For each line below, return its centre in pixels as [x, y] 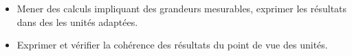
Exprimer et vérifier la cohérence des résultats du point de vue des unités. [172, 45]
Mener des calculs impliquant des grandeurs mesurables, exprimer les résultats [182, 8]
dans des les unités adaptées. [77, 22]
